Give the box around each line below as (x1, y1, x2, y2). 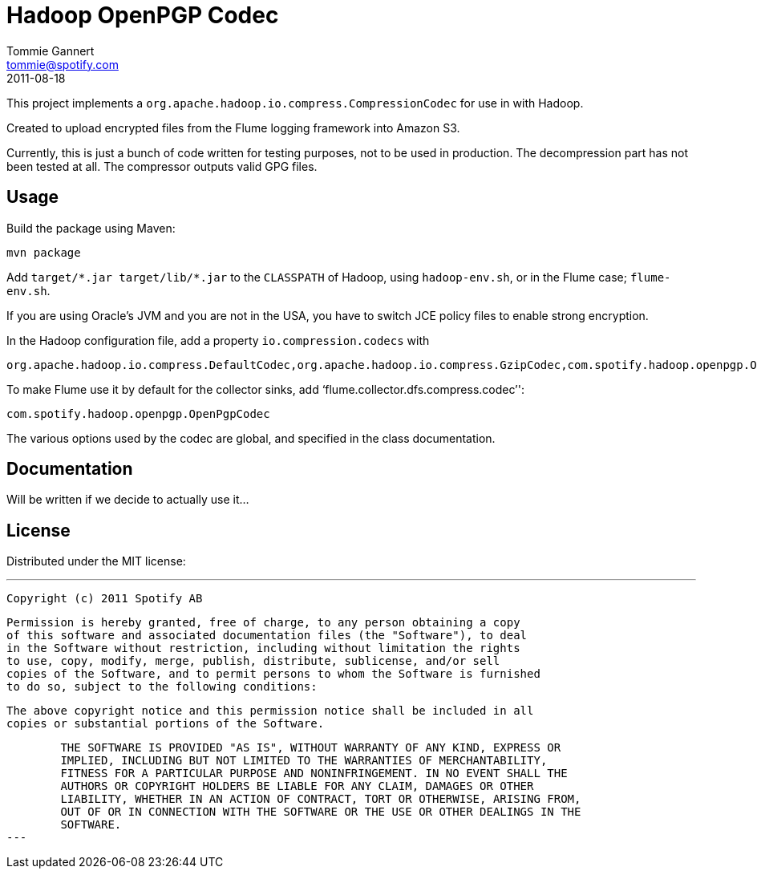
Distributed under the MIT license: (6, 554, 186, 569)
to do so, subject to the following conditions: (6, 680, 318, 694)
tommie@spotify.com (6, 57, 119, 71)
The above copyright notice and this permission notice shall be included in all (6, 704, 534, 718)
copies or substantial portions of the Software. (6, 717, 325, 731)
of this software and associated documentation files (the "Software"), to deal (6, 629, 528, 642)
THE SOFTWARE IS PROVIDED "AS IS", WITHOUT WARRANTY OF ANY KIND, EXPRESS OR (60, 741, 561, 755)
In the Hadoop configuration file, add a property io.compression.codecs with (6, 333, 430, 347)
